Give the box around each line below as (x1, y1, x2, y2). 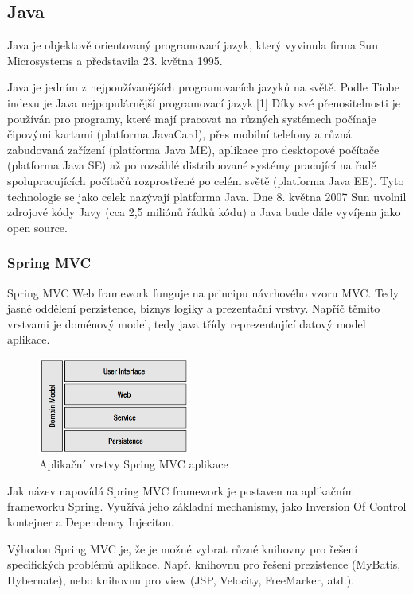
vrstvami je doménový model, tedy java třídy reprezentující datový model (7, 315, 366, 332)
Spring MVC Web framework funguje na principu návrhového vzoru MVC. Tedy (7, 284, 399, 301)
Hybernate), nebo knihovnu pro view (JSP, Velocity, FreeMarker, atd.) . (7, 571, 355, 588)
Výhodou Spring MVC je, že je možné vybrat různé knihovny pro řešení (7, 540, 358, 557)
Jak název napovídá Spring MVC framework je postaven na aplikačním (7, 482, 355, 499)
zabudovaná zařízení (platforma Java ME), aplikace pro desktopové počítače (7, 141, 380, 157)
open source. (7, 219, 68, 235)
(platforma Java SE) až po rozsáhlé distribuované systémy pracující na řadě (7, 157, 376, 173)
